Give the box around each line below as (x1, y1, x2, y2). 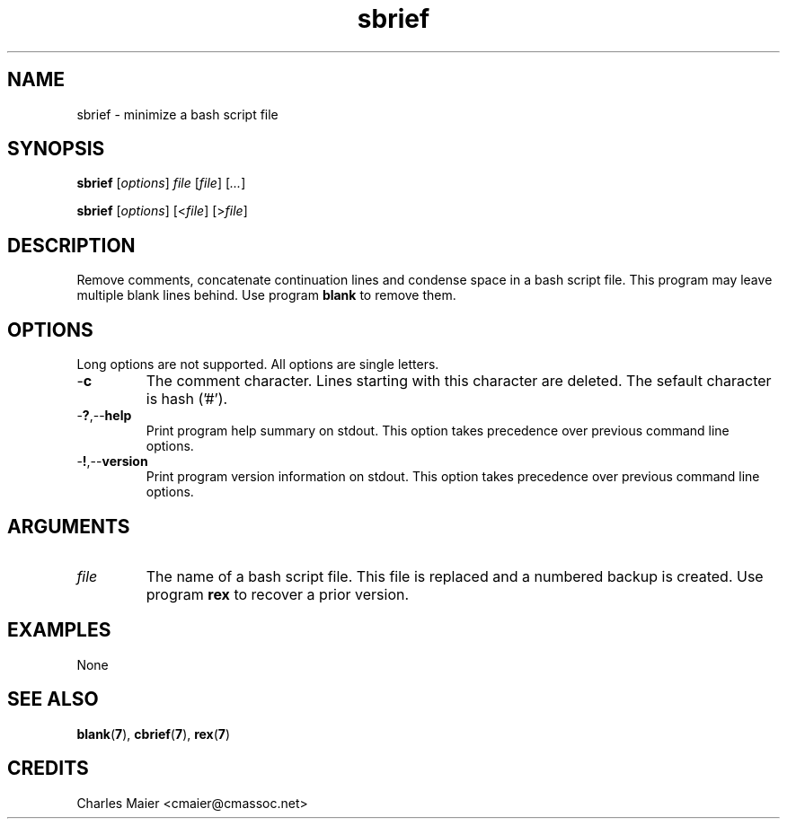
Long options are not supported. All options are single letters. (76, 356, 439, 373)
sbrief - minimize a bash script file (76, 106, 279, 122)
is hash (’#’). (146, 390, 228, 409)
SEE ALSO (7, 688, 99, 711)
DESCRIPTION (7, 233, 136, 257)
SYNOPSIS (7, 137, 105, 161)
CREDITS (7, 757, 89, 780)
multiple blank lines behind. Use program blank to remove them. (76, 287, 456, 303)
